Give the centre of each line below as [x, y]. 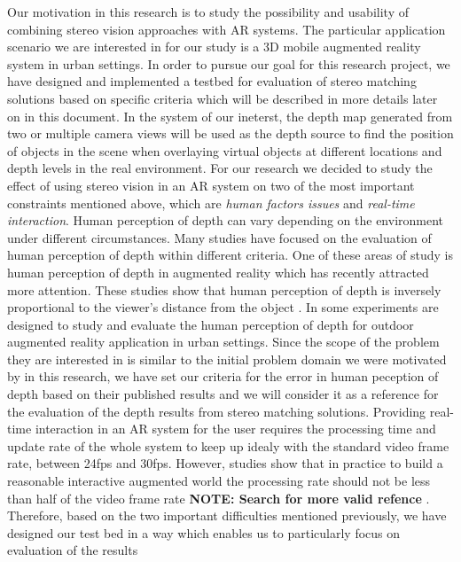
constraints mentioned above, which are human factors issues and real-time [211, 203]
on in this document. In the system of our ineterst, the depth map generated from [230, 116]
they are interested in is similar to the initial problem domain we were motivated [227, 359]
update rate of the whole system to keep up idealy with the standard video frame [228, 445]
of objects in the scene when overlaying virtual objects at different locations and [225, 150]
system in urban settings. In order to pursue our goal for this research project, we [229, 63]
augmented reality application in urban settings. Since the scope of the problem [223, 342]
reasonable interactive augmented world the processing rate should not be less [219, 481]
